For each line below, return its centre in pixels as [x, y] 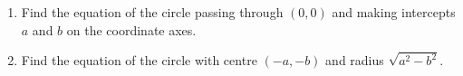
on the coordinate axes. [131, 29]
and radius [355, 60]
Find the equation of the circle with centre [139, 60]
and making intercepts [394, 12]
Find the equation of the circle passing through [152, 12]
